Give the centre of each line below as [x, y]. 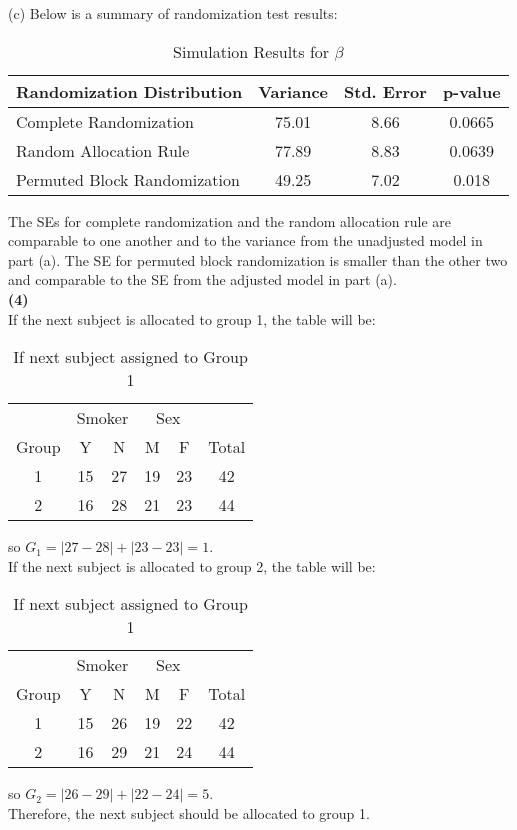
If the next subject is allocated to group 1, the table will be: [192, 318]
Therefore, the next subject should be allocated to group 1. [189, 812]
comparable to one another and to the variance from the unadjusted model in [245, 240]
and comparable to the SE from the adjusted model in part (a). [202, 279]
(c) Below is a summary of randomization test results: [173, 13]
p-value [471, 91]
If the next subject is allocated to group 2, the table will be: [192, 565]
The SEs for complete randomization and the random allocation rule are [230, 220]
